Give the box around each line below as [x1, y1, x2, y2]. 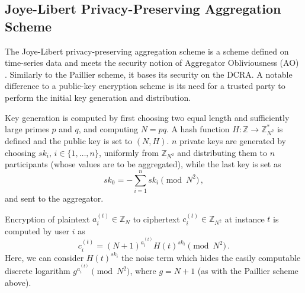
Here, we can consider [5, 251, 84, 263]
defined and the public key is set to [5, 134, 133, 146]
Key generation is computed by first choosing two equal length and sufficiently [5, 111, 290, 123]
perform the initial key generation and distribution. [5, 91, 191, 103]
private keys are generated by [179, 134, 286, 146]
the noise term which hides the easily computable [121, 251, 301, 263]
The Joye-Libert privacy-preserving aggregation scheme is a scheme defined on [5, 44, 289, 57]
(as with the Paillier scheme [197, 265, 298, 277]
